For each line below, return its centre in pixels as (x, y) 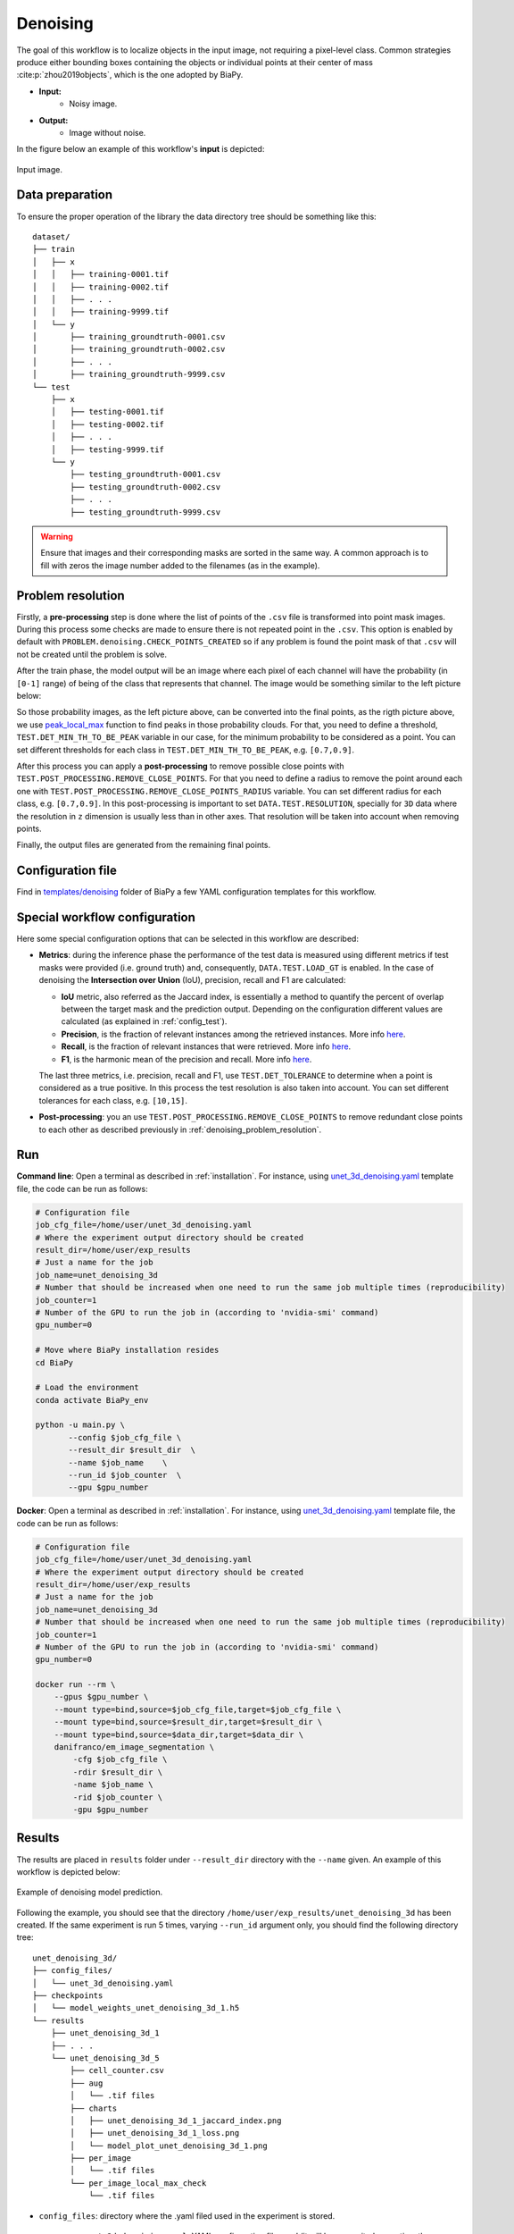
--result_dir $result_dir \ (132, 1450)
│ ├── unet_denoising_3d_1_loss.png (155, 2133)
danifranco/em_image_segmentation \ (134, 1747)
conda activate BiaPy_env (92, 1400)
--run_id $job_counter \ (125, 1475)
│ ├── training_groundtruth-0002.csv (129, 349)
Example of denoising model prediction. (90, 1892)
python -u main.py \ (80, 1425)
